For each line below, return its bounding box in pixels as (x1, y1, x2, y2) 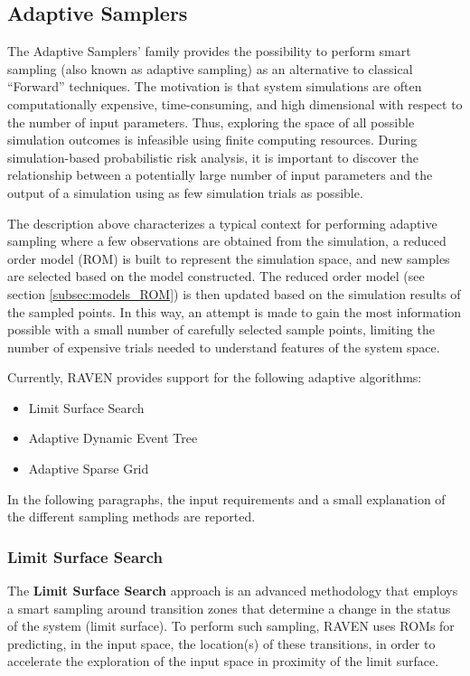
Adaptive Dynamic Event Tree (28, 428, 198, 447)
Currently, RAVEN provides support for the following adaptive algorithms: (7, 368, 422, 387)
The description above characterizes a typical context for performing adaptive (7, 213, 437, 232)
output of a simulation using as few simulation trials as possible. (7, 183, 363, 202)
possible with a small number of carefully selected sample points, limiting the (7, 320, 436, 339)
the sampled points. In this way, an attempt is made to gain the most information (7, 302, 462, 321)
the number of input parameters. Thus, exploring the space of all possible (7, 112, 415, 131)
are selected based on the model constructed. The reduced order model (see (7, 267, 425, 286)
